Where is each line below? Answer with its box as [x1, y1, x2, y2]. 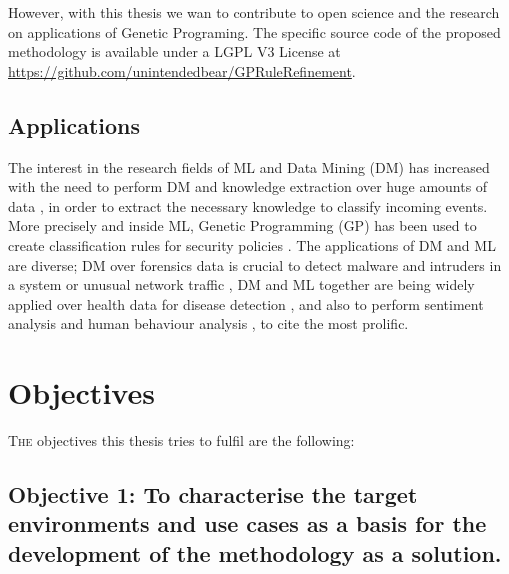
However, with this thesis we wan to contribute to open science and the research [8, 2, 500, 22]
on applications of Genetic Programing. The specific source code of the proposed [8, 21, 501, 42]
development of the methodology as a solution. [8, 537, 502, 568]
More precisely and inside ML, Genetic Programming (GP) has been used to [8, 215, 477, 236]
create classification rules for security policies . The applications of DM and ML [8, 234, 496, 255]
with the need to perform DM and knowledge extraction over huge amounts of [8, 176, 488, 197]
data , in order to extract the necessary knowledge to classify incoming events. [8, 195, 488, 216]
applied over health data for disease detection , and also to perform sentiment [8, 293, 484, 314]
